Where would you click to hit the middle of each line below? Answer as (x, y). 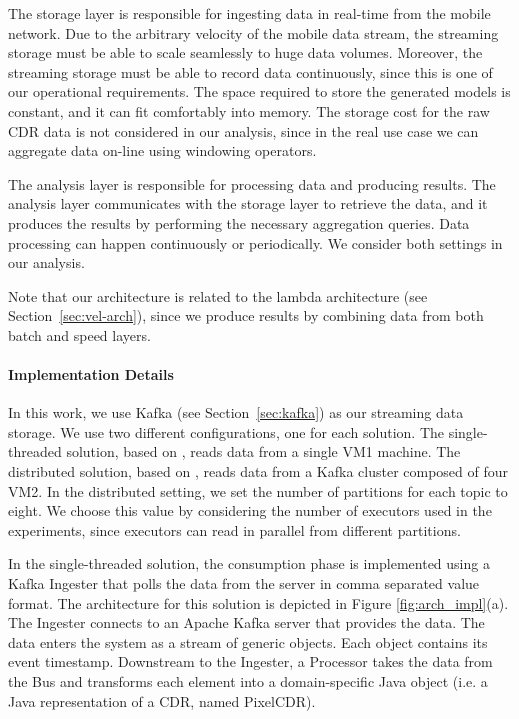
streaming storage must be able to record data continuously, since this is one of (250, 71)
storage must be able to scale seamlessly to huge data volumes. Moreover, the (245, 52)
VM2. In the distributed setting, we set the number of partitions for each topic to (258, 490)
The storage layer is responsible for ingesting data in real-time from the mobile (249, 13)
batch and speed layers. (79, 334)
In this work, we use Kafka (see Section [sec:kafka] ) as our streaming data (236, 412)
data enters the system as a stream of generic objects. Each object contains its (248, 641)
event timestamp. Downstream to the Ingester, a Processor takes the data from (250, 661)
